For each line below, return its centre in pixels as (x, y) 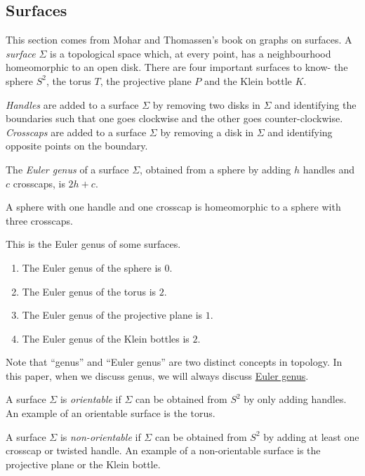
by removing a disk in (207, 132)
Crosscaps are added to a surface (76, 132)
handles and (328, 169)
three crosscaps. (39, 220)
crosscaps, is (39, 183)
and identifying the (316, 104)
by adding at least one (311, 436)
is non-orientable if (100, 436)
